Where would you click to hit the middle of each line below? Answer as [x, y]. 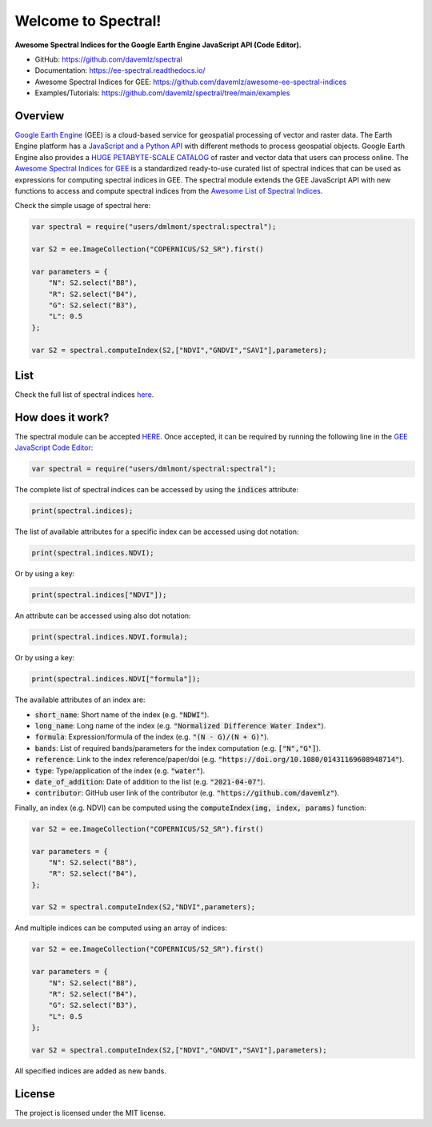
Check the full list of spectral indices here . [84, 395]
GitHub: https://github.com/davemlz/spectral [109, 59]
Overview [40, 116]
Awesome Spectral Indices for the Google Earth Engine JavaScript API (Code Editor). [158, 45]
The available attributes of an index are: [80, 700]
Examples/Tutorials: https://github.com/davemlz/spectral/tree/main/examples [162, 93]
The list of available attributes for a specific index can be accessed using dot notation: [157, 531]
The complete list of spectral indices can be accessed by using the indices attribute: [157, 490]
